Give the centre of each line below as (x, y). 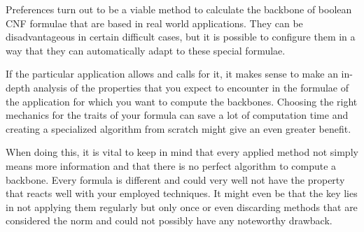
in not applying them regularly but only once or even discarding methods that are (182, 206)
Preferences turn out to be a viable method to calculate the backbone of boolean (179, 9)
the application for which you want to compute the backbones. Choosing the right (182, 101)
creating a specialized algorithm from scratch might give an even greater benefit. (178, 128)
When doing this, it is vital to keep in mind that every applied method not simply (182, 152)
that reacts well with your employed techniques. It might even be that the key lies (182, 193)
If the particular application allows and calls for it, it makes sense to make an (172, 74)
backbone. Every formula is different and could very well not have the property (175, 179)
